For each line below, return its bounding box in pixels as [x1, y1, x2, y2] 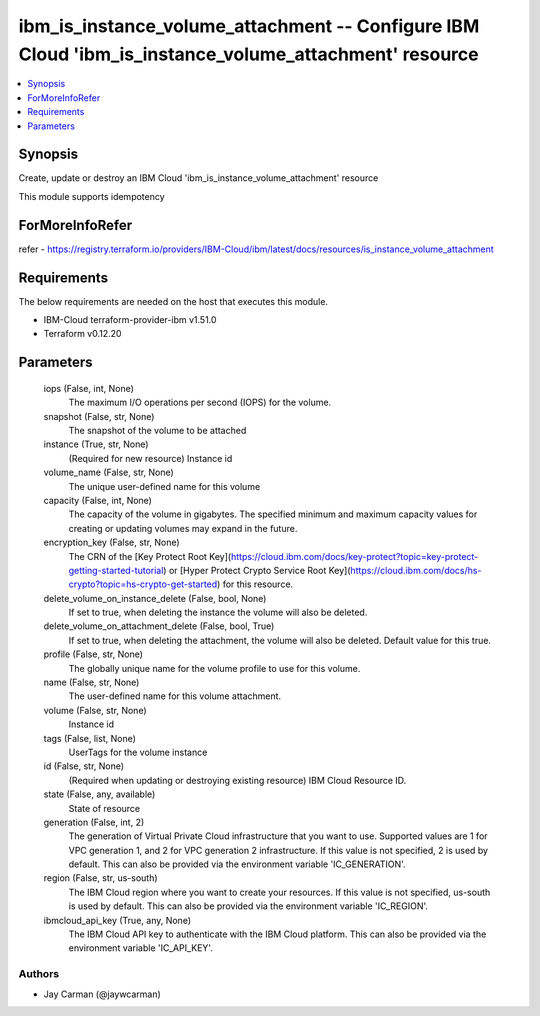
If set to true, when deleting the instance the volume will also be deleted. [68, 606, 368, 619]
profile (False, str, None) [43, 648, 144, 660]
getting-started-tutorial [68, 564, 164, 576]
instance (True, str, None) [43, 438, 149, 450]
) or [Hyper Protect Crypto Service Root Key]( [163, 564, 351, 576]
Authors [18, 967, 60, 981]
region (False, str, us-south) [43, 872, 159, 884]
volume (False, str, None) [43, 704, 147, 716]
